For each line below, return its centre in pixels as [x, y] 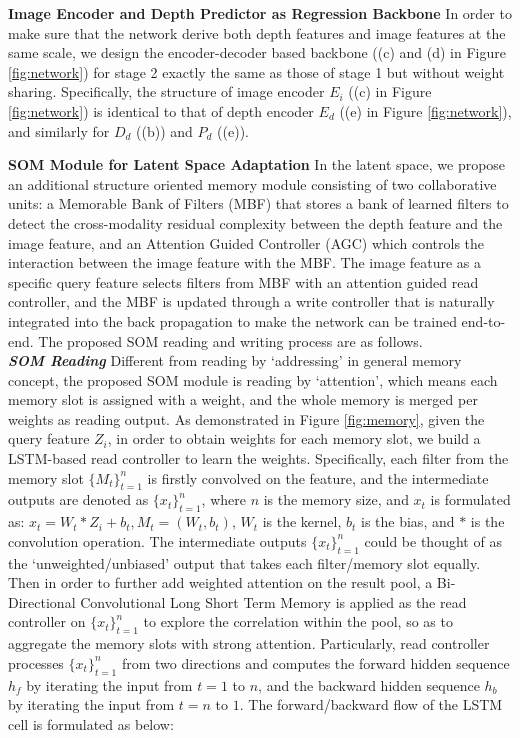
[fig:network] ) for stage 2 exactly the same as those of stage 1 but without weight [256, 71]
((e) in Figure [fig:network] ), [425, 110]
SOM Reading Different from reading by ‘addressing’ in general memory [235, 360]
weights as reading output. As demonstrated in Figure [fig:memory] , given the [246, 418]
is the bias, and [408, 521]
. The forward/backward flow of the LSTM [371, 704]
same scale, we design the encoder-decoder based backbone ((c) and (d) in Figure [257, 52]
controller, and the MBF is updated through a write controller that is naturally [251, 301]
